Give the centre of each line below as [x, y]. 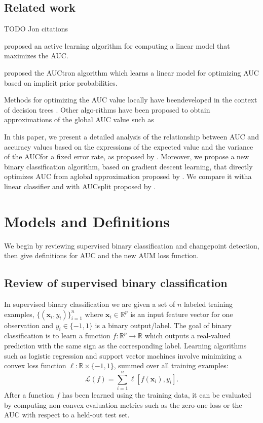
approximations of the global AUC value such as [79, 119]
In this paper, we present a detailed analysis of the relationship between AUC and [131, 136]
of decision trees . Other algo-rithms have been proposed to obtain [107, 109]
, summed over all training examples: [171, 365]
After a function [29, 394]
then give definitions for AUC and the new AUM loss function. [102, 255]
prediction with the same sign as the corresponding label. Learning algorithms [125, 346]
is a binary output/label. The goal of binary [163, 325]
